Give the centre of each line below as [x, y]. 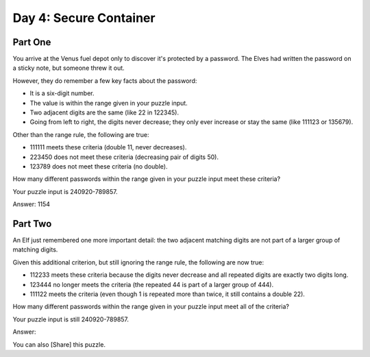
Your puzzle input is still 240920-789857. [71, 319]
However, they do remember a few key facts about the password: [105, 81]
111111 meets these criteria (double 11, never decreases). [108, 147]
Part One [32, 42]
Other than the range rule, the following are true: [81, 134]
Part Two [32, 224]
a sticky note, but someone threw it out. [69, 68]
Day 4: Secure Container [84, 18]
